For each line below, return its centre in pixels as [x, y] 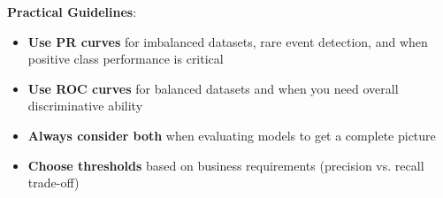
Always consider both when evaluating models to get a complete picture [232, 135]
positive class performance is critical [126, 59]
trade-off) [53, 183]
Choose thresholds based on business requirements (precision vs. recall [226, 165]
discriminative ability [85, 106]
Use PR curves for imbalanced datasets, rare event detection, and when [228, 41]
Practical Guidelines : [72, 11]
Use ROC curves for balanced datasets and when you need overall [213, 88]
